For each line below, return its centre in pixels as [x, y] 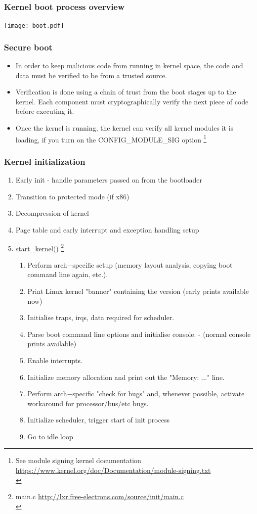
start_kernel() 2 [40, 247]
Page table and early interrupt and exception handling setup [107, 229]
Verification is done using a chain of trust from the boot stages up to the [126, 92]
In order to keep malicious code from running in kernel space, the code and [129, 66]
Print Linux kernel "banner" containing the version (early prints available [138, 291]
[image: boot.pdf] [34, 26]
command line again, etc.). [68, 274]
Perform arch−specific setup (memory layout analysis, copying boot [130, 264]
